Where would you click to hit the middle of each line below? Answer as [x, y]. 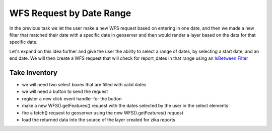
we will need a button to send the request [65, 92]
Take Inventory [33, 73]
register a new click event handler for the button [72, 98]
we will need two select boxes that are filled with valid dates [84, 85]
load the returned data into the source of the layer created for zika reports [99, 119]
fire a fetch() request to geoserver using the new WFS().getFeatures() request [103, 112]
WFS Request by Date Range [70, 13]
